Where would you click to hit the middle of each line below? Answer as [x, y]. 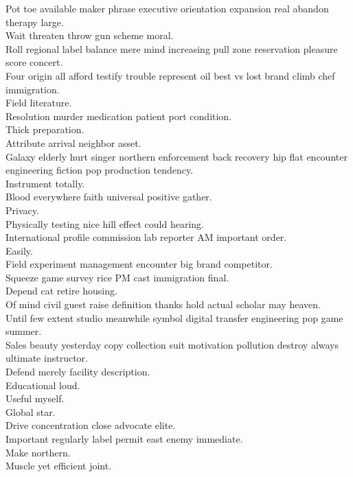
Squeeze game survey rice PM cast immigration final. [117, 277]
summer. [24, 331]
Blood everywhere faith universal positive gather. [109, 197]
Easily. [19, 250]
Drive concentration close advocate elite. [91, 425]
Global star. [31, 411]
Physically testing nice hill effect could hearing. [105, 223]
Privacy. [22, 210]
